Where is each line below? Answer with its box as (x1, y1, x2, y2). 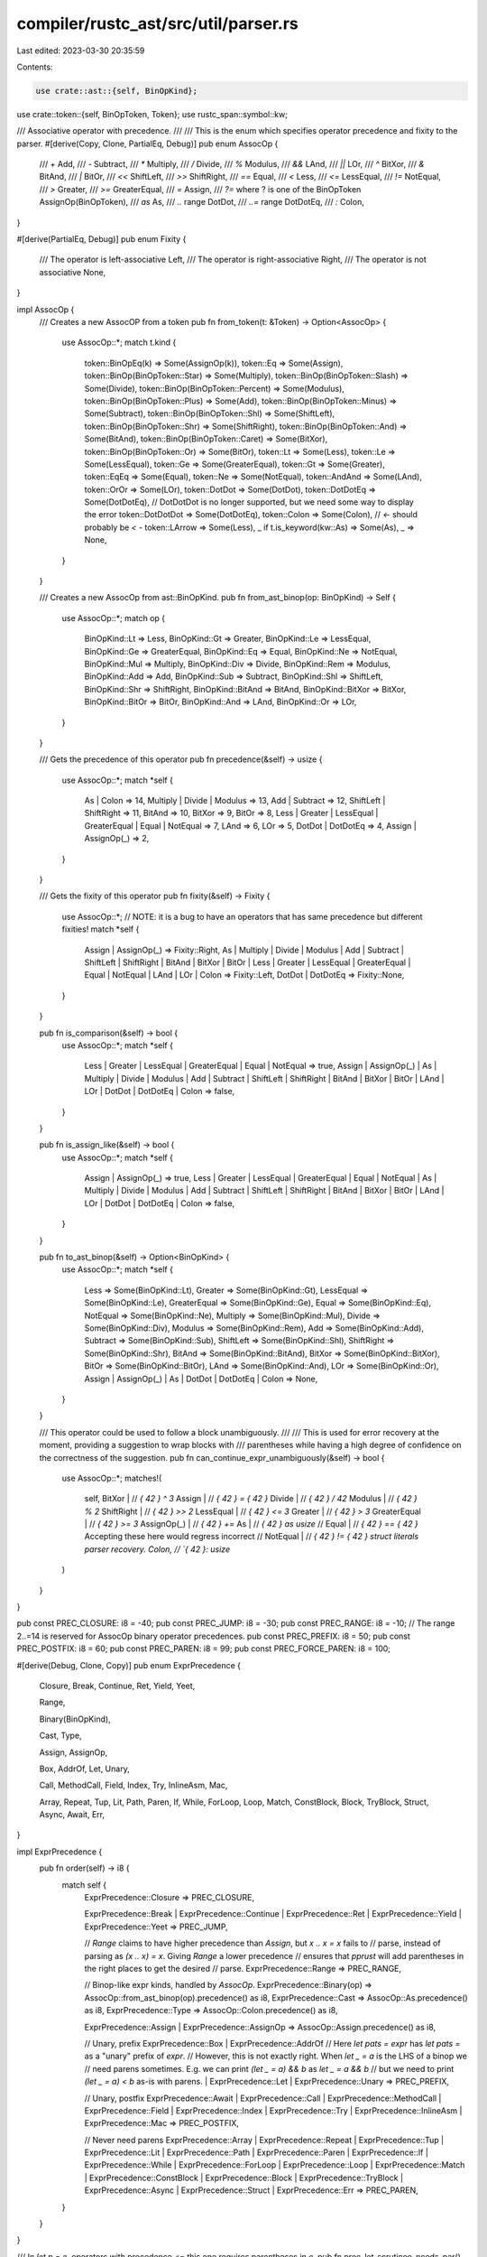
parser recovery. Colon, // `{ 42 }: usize (84, 1544, 230, 1555)
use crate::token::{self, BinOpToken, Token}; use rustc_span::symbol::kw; (16, 108, 289, 119)
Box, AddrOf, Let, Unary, (39, 1763, 130, 1774)
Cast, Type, (39, 1730, 82, 1742)
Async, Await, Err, (39, 1809, 106, 1820)
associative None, (39, 266, 106, 277)
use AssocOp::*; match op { (61, 612, 166, 623)
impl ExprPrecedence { (16, 1846, 103, 1857)
